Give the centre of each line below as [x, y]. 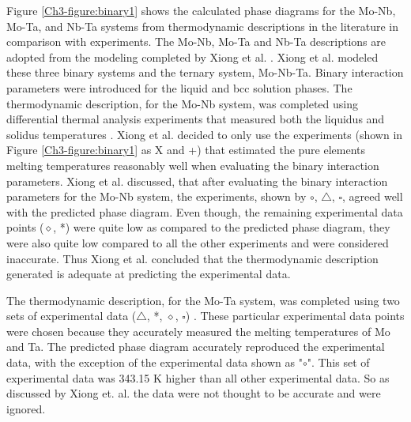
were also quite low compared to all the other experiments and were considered [198, 242]
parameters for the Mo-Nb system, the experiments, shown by [156, 196]
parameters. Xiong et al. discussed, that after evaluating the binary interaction [197, 181]
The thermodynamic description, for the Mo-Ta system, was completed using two [203, 300]
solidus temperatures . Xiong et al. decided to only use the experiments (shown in [205, 134]
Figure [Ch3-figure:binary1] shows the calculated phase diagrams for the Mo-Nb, [201, 10]
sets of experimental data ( [72, 316]
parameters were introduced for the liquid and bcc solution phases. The [179, 87]
